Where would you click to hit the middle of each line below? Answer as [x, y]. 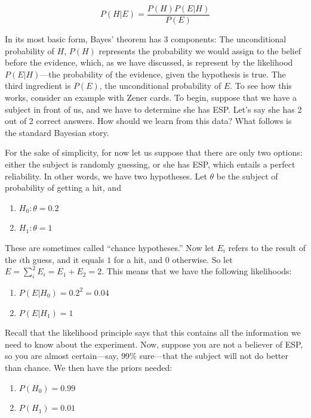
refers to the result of [267, 247]
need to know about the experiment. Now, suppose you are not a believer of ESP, [154, 344]
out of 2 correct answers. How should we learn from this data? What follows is [148, 121]
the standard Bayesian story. [57, 132]
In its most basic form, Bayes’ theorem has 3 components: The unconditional [146, 39]
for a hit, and [138, 259]
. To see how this [261, 86]
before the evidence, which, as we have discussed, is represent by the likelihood [149, 62]
